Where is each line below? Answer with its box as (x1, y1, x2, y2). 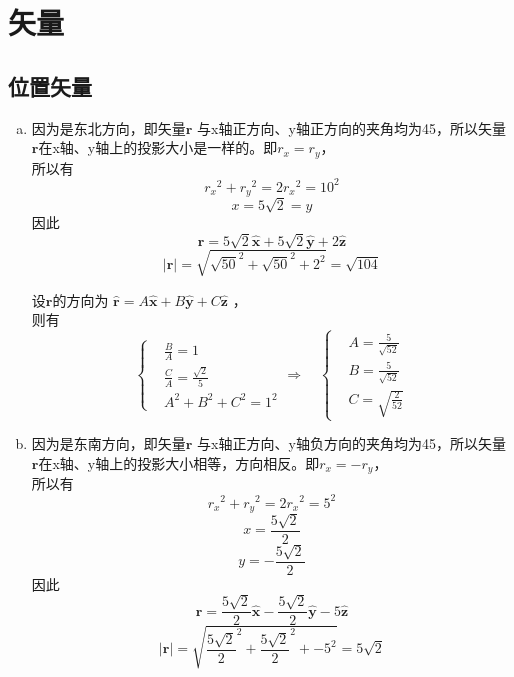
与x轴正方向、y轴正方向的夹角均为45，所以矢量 (197, 117, 506, 138)
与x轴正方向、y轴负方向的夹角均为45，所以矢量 (197, 433, 506, 454)
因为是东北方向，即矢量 (31, 117, 186, 138)
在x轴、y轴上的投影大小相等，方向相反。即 (38, 452, 320, 473)
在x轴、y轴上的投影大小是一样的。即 (38, 137, 278, 158)
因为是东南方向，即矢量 (31, 433, 186, 454)
